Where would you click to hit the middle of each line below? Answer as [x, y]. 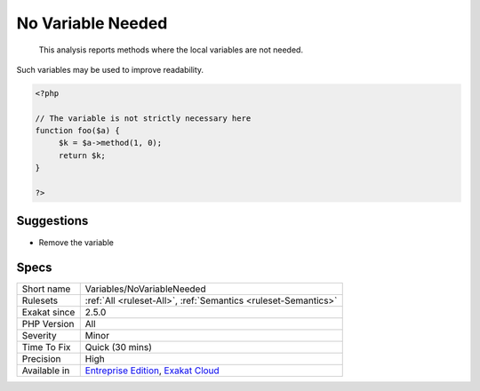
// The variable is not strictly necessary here [143, 118]
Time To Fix [46, 347]
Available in [46, 371]
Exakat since [48, 313]
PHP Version [48, 324]
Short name [46, 289]
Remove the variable [76, 242]
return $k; [82, 155]
